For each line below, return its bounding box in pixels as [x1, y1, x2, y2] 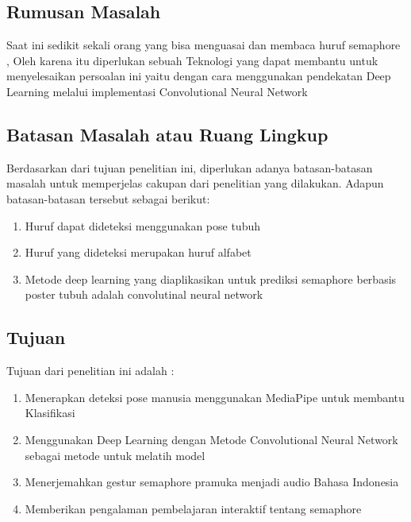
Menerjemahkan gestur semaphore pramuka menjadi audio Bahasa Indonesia [25, 474, 399, 490]
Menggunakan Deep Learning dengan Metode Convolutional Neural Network [25, 431, 398, 447]
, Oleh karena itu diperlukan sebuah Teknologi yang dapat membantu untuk [6, 52, 378, 68]
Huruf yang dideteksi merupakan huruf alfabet [25, 244, 252, 261]
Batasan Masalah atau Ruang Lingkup [6, 122, 328, 146]
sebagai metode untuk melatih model [25, 447, 205, 463]
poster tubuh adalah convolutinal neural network [25, 286, 263, 303]
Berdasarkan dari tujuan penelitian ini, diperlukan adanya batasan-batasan [6, 159, 373, 176]
